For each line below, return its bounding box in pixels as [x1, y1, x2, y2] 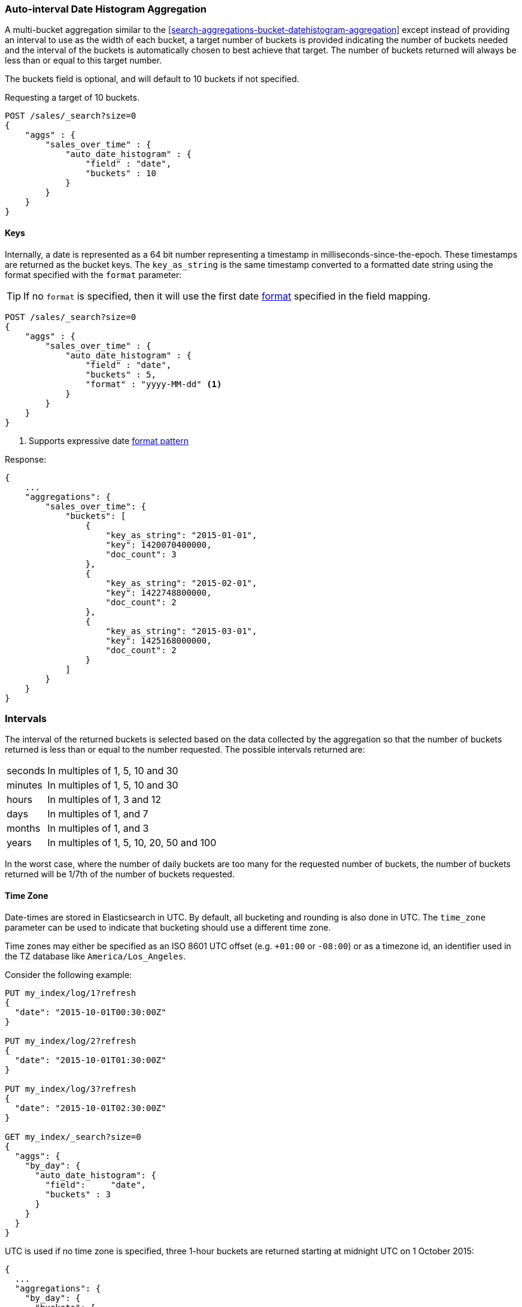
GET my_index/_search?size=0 [5, 1131, 141, 1142]
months [7, 822, 41, 835]
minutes [7, 779, 43, 792]
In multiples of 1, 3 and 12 [47, 793, 162, 806]
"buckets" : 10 [85, 168, 156, 179]
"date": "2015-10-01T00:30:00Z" [14, 1007, 166, 1017]
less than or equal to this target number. [5, 55, 162, 66]
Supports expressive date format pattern [29, 435, 189, 446]
